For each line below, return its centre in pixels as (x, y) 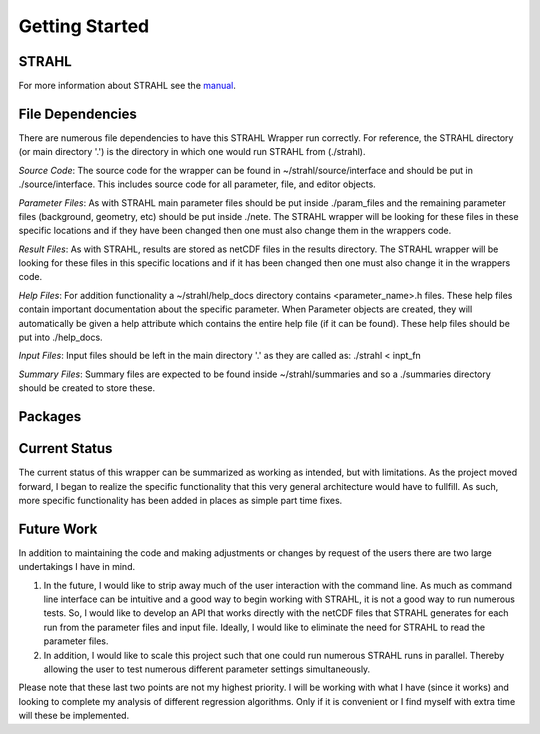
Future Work (58, 528)
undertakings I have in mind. (76, 567)
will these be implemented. (74, 716)
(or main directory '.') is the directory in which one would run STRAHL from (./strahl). (192, 152)
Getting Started (84, 26)
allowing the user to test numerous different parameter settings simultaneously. (207, 669)
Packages (50, 416)
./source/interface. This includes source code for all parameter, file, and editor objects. (197, 184)
